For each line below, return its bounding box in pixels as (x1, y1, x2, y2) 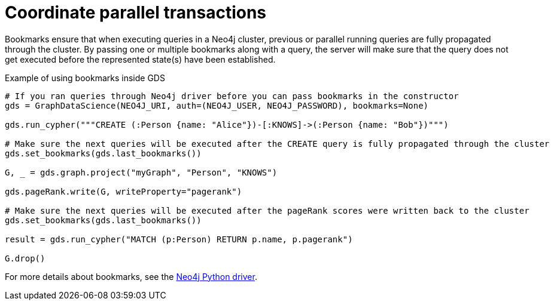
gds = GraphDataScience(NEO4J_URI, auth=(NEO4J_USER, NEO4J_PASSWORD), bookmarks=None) (5, 100, 429, 110)
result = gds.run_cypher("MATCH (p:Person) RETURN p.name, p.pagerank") (5, 234, 353, 244)
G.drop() (5, 253, 45, 263)
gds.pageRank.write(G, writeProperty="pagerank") (5, 186, 242, 196)
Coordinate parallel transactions (5, 2, 267, 23)
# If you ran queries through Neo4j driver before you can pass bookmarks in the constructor (5, 91, 459, 101)
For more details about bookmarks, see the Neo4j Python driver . (5, 271, 257, 282)
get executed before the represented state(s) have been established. (5, 54, 276, 64)
